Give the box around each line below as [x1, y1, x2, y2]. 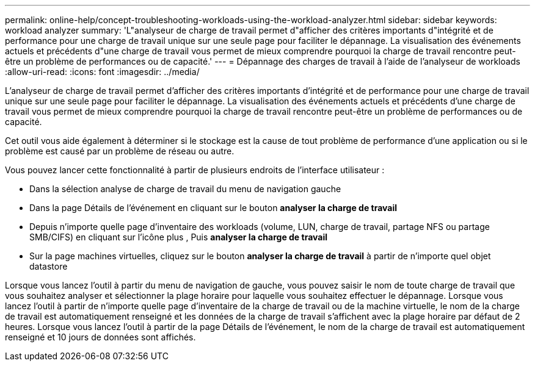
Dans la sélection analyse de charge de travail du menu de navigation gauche [29, 184, 341, 194]
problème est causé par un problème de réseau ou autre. [5, 146, 235, 156]
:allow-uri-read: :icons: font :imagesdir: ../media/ [5, 66, 200, 77]
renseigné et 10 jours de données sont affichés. [5, 332, 196, 342]
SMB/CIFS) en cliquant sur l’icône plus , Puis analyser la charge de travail [29, 232, 328, 242]
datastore [29, 261, 68, 271]
